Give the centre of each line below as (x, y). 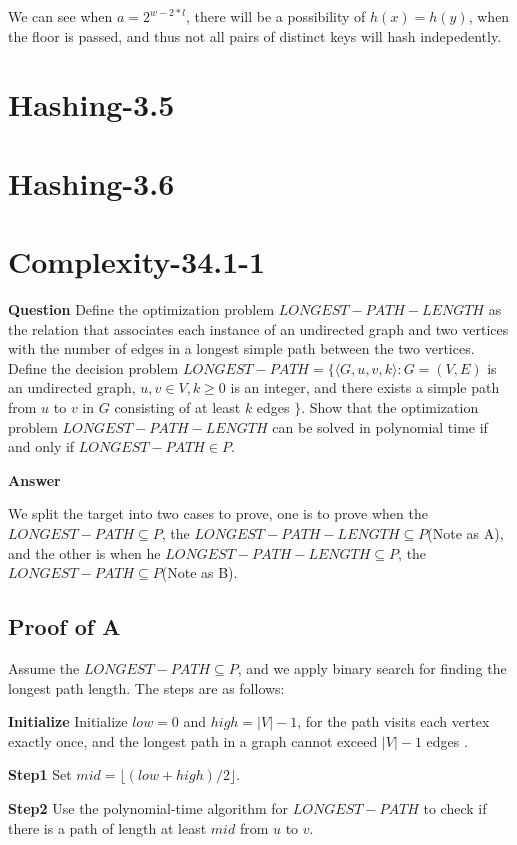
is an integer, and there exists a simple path (365, 387)
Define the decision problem (93, 367)
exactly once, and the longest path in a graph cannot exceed (193, 740)
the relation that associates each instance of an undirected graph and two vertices (258, 328)
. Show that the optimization (390, 407)
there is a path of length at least (107, 827)
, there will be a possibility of (275, 16)
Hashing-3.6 (91, 182)
